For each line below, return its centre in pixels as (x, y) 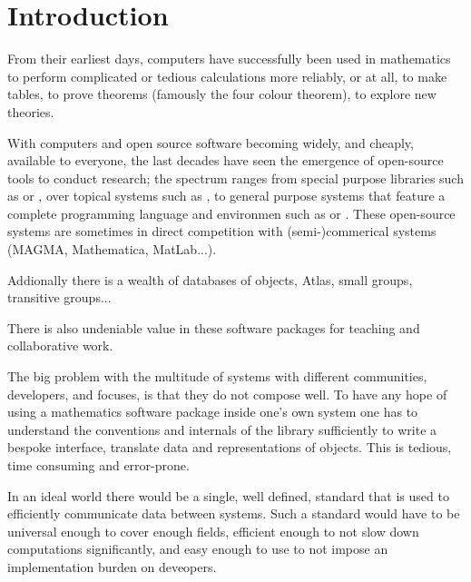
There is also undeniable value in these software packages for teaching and (214, 327)
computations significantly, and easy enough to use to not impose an (198, 549)
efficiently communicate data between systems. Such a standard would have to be (234, 513)
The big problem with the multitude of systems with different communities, (217, 376)
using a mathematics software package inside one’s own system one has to (213, 412)
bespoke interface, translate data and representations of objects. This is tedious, (230, 447)
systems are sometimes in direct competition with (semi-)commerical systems (222, 231)
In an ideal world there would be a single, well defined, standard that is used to (228, 495)
